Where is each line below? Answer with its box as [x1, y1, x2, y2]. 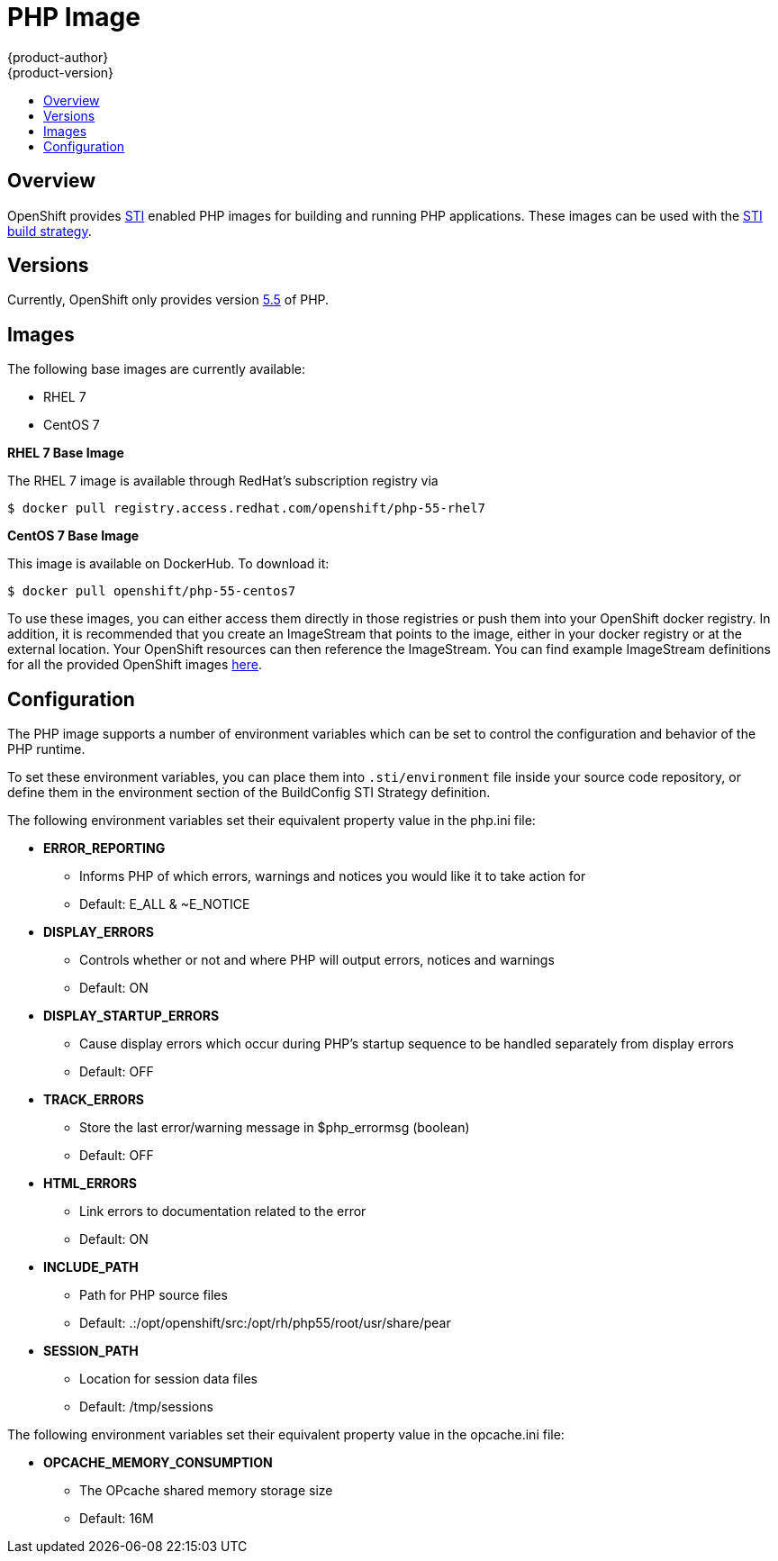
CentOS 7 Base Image [7, 528, 140, 544]
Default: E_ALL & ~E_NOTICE [79, 896, 250, 912]
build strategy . [7, 222, 92, 239]
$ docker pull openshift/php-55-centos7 [7, 584, 296, 599]
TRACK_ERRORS [43, 1092, 145, 1108]
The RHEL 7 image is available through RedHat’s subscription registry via [7, 473, 439, 489]
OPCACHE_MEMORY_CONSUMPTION [43, 1455, 273, 1471]
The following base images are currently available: [7, 361, 305, 377]
